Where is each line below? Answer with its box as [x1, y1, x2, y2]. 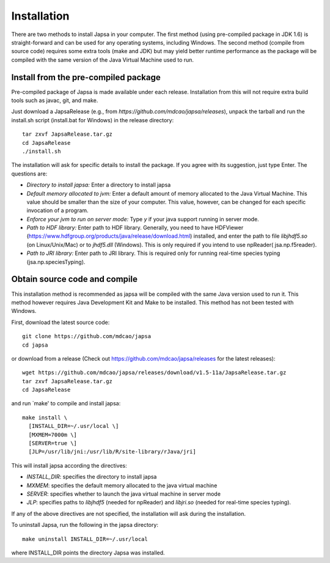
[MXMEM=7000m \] [28, 431, 78, 438]
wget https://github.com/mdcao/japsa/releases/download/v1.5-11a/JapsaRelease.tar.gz [22, 369, 287, 376]
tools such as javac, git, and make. [11, 97, 98, 104]
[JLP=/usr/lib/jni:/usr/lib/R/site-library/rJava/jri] [28, 448, 197, 455]
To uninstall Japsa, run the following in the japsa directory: [11, 521, 159, 529]
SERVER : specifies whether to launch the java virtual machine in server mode [26, 490, 221, 498]
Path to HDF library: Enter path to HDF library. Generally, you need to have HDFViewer [26, 224, 244, 232]
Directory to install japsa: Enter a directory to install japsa [26, 181, 171, 189]
